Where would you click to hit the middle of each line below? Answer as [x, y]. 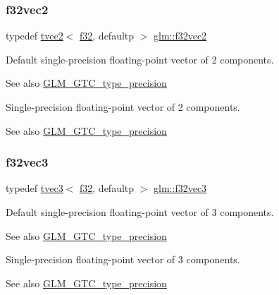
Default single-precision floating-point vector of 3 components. [140, 212]
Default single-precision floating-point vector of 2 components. [140, 59]
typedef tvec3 [35, 188]
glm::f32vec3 [180, 188]
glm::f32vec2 [180, 36]
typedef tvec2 [35, 36]
